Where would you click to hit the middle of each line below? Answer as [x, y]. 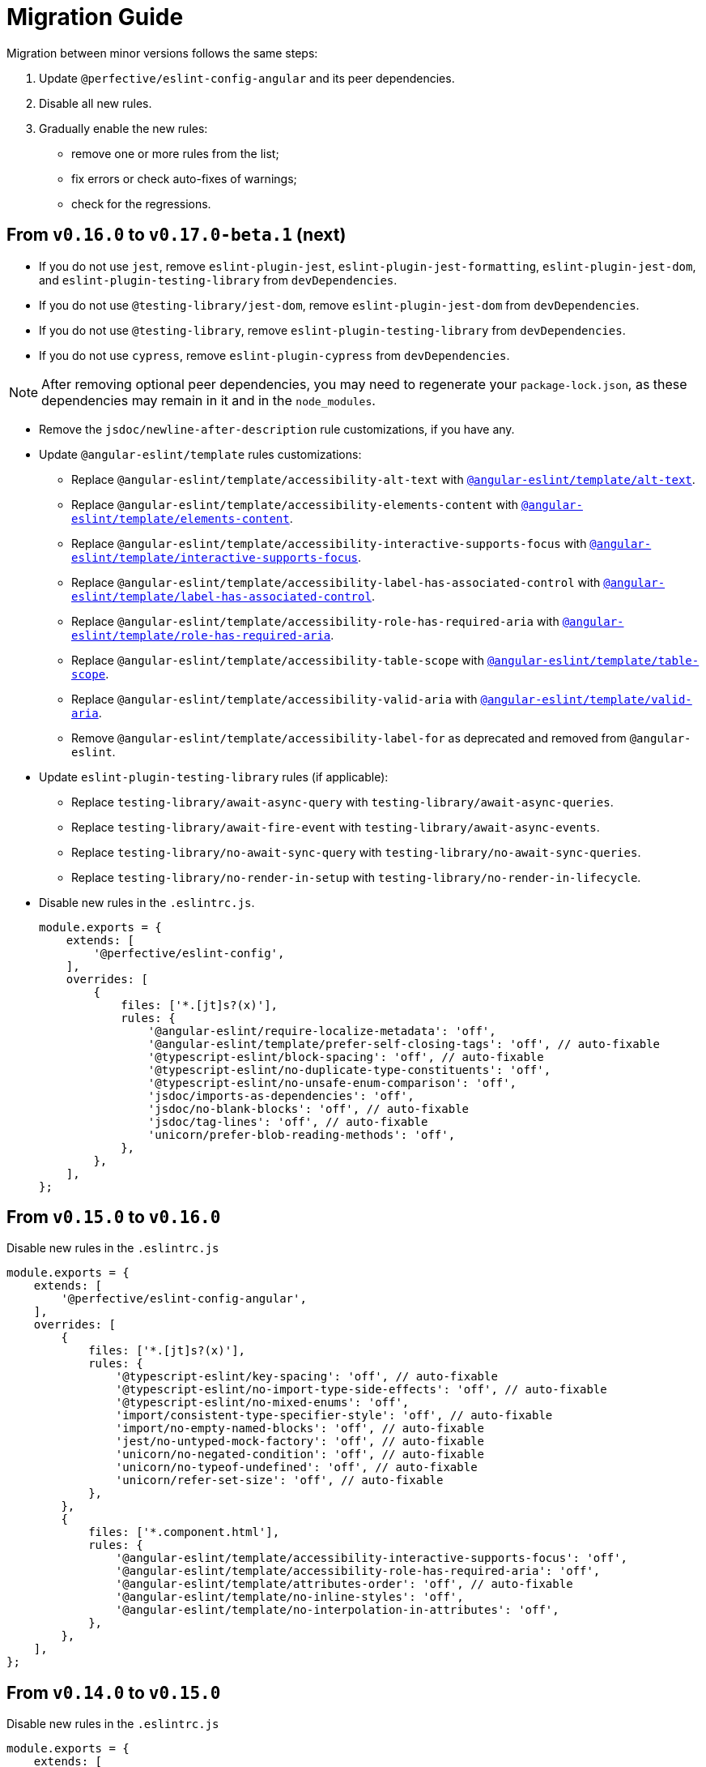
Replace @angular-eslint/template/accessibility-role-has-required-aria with [315, 621]
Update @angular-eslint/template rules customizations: [200, 454]
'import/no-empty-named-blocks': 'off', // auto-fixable [300, 1429]
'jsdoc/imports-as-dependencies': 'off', [281, 1095]
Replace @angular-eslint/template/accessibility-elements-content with [295, 504]
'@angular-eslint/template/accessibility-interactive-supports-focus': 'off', [372, 1558]
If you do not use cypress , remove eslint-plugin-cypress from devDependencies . [274, 355]
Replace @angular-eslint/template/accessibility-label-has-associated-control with [336, 582]
